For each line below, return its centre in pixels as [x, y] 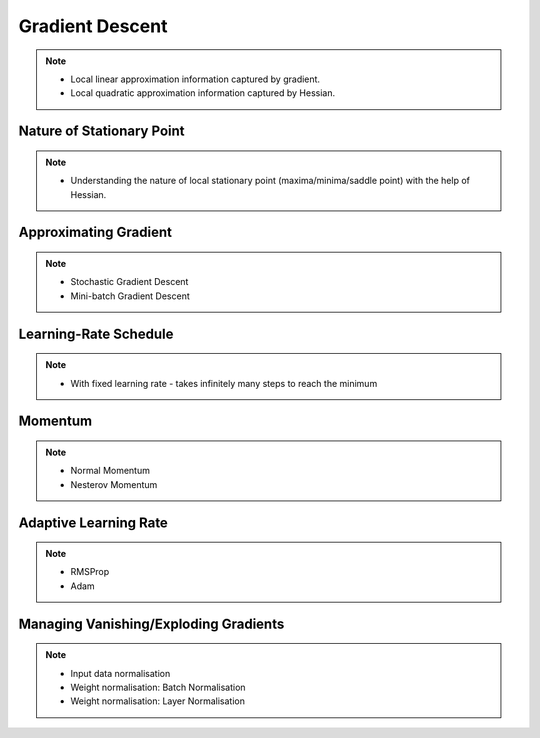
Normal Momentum [110, 471]
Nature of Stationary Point [101, 131]
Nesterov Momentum [114, 484]
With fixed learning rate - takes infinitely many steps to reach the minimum [224, 383]
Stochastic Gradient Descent [129, 282]
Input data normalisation [120, 673]
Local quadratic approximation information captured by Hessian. [202, 93]
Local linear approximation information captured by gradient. [195, 79]
